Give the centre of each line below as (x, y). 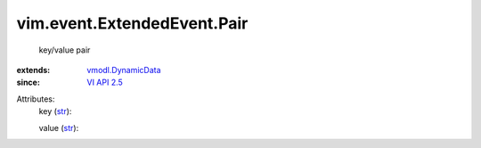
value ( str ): (59, 127)
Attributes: (36, 99)
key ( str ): (55, 111)
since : (28, 82)
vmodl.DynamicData (124, 70)
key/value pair (65, 50)
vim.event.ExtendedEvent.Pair (132, 23)
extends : (33, 70)
